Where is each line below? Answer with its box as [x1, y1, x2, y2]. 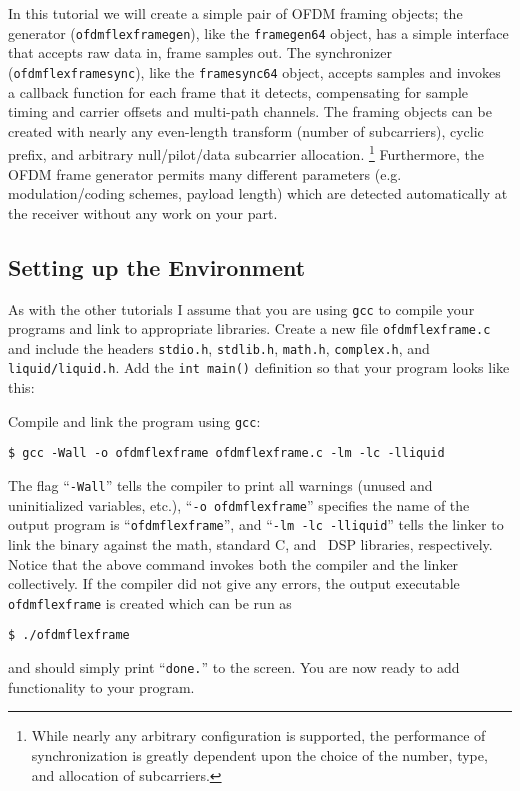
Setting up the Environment [8, 251, 306, 282]
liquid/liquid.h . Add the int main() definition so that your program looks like [8, 357, 510, 378]
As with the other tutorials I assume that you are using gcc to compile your [8, 298, 475, 319]
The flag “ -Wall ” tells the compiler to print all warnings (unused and [8, 475, 433, 496]
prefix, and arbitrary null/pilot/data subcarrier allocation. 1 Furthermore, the [8, 141, 485, 164]
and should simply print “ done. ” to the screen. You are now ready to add [8, 657, 460, 678]
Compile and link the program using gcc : [8, 410, 261, 431]
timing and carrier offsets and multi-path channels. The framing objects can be [8, 101, 492, 122]
